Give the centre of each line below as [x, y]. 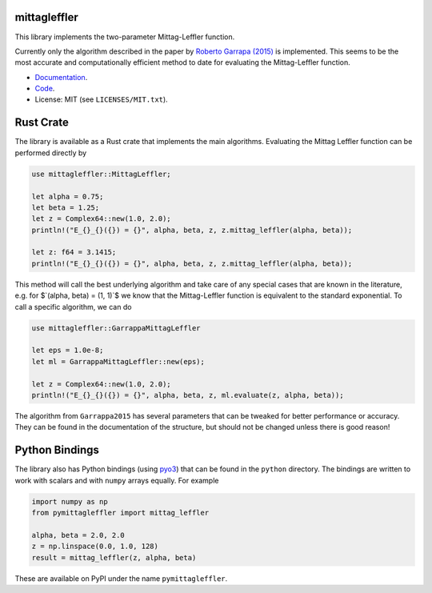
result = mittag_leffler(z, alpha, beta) [114, 557]
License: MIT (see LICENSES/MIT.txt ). [101, 99]
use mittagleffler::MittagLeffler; [101, 174]
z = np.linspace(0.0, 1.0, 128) [95, 547]
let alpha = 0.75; [68, 196]
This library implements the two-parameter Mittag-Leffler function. [125, 37]
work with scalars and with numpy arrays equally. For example [117, 480]
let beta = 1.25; [66, 207]
